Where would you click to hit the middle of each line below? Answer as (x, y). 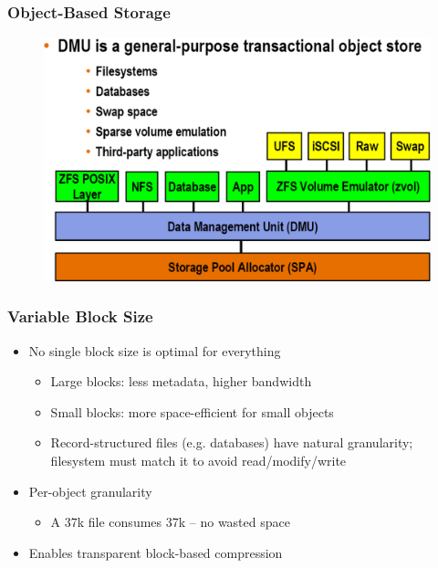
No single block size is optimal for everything (155, 350)
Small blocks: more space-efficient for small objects (192, 411)
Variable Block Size (80, 316)
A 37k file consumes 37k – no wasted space (170, 522)
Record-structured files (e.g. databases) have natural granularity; (232, 442)
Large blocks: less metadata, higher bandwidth (181, 381)
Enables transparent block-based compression (156, 552)
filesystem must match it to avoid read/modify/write (198, 461)
